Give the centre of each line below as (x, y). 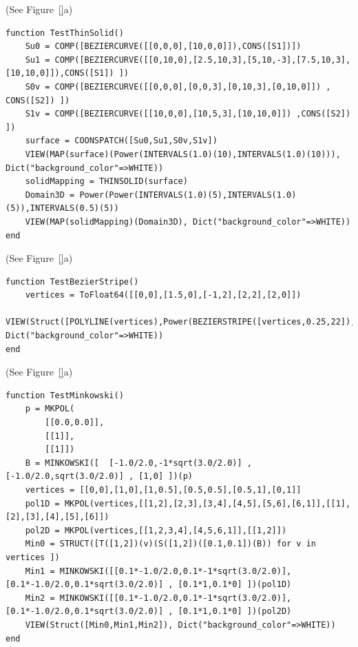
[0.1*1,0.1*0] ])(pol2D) (235, 612)
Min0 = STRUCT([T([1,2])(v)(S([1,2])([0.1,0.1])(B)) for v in (171, 544)
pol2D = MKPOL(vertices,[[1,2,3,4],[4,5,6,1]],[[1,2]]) (156, 530)
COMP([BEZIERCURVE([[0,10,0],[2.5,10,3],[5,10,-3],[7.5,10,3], (203, 60)
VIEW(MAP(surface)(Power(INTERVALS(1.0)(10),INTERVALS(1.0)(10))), (183, 154)
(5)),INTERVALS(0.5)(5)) (62, 208)
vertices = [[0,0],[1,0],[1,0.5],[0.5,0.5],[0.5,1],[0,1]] (163, 490)
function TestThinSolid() (65, 33)
